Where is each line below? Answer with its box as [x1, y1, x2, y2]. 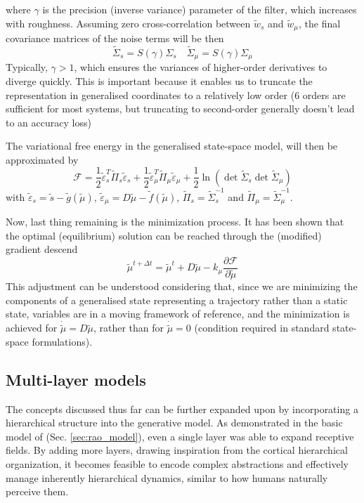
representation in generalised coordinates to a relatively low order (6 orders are [6, 87, 346, 102]
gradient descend [6, 242, 78, 256]
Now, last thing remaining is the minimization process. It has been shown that [6, 214, 344, 229]
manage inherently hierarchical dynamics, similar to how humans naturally [6, 470, 328, 485]
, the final [299, 15, 341, 30]
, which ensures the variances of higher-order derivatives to [74, 60, 327, 74]
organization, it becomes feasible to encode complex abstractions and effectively [6, 457, 349, 471]
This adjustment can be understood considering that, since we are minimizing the [6, 279, 358, 294]
